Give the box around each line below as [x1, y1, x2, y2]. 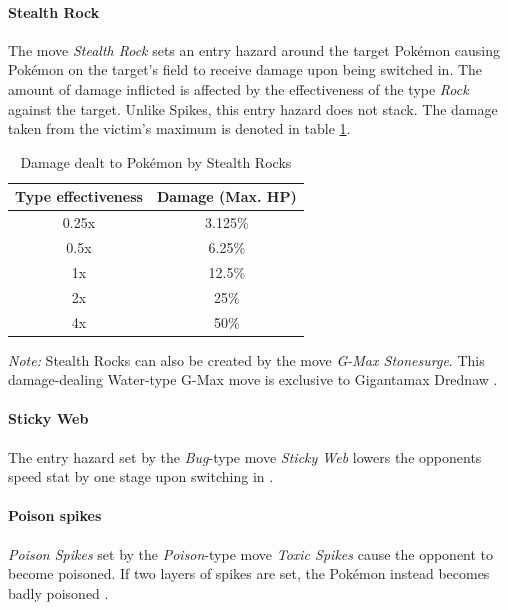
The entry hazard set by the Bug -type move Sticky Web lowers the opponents [8, 446, 482, 467]
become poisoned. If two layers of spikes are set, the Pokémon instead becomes [8, 563, 490, 584]
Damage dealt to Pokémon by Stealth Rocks [20, 151, 292, 172]
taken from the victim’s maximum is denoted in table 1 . [8, 118, 351, 139]
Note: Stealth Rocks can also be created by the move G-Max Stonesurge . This [8, 349, 485, 370]
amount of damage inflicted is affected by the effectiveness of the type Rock [8, 78, 469, 99]
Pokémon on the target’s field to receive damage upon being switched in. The [8, 59, 483, 80]
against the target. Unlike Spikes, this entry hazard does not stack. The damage [8, 98, 498, 119]
